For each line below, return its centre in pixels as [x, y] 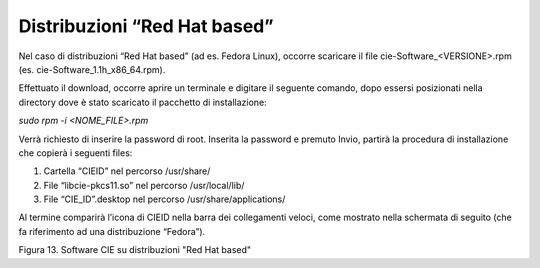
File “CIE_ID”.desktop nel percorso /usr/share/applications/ [164, 199]
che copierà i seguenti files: [75, 152]
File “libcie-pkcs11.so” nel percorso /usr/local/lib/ [144, 185]
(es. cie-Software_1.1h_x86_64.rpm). [92, 69]
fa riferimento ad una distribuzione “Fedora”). [112, 231]
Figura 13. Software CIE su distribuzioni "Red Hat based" [135, 250]
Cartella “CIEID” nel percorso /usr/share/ [127, 171]
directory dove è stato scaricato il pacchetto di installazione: [142, 102]
